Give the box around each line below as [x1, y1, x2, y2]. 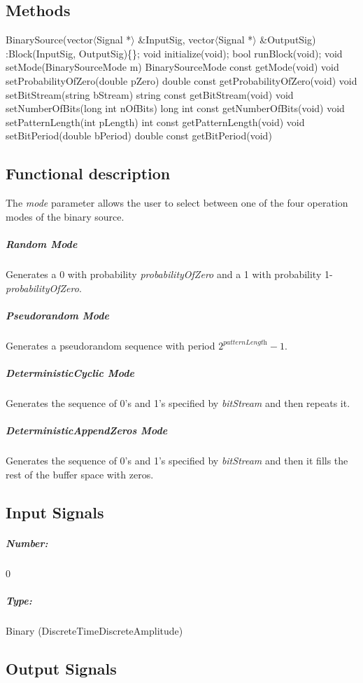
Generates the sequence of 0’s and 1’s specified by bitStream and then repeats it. [6, 395, 350, 410]
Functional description [6, 163, 171, 184]
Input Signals [6, 501, 104, 523]
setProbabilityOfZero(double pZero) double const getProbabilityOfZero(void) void [6, 73, 357, 88]
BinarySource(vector [6, 32, 93, 47]
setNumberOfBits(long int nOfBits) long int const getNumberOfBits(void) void [6, 101, 345, 116]
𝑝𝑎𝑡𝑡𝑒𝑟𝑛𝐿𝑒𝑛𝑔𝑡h [223, 339, 267, 347]
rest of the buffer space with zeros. [6, 467, 154, 481]
